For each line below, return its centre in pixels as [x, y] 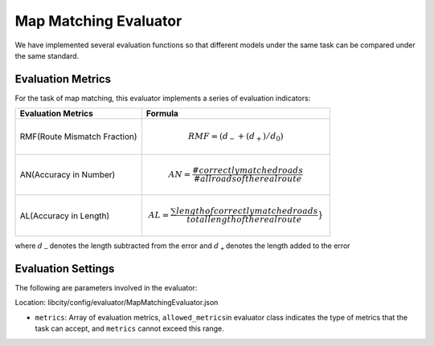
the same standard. [47, 55]
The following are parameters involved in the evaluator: [106, 288]
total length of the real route [244, 220]
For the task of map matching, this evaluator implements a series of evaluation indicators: [163, 98]
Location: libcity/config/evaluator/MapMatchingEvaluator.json [117, 303]
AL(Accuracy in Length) [65, 215]
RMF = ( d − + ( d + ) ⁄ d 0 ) [236, 137]
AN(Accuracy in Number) [68, 175]
